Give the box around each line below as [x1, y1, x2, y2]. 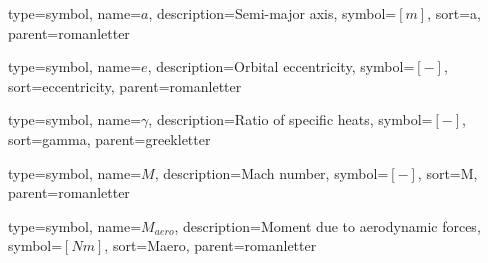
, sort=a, [427, 3, 481, 23]
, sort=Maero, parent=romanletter [104, 235, 317, 256]
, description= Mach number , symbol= [154, 162, 389, 183]
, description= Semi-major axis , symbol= [148, 3, 397, 23]
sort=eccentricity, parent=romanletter [8, 75, 242, 96]
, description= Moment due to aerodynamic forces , [174, 215, 481, 236]
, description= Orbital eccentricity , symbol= [147, 56, 415, 77]
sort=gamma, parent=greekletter [8, 128, 211, 149]
